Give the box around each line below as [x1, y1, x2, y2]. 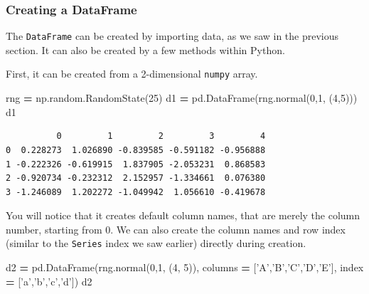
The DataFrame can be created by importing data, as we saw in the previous [6, 28, 339, 43]
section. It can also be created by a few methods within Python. [6, 42, 285, 57]
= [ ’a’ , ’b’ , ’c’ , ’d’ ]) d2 [6, 273, 92, 288]
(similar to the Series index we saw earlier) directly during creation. [6, 236, 306, 251]
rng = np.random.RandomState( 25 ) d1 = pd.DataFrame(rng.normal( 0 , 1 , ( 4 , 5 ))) [6, 90, 358, 105]
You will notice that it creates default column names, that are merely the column [6, 208, 360, 223]
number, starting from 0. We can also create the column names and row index [6, 221, 346, 236]
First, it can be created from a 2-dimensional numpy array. [6, 66, 258, 81]
